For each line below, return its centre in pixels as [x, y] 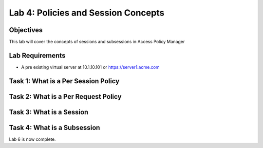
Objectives [26, 30]
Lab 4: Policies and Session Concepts [87, 13]
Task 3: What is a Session [49, 112]
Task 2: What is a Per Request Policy [65, 97]
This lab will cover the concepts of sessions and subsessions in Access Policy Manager [97, 42]
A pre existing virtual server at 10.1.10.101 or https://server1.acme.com [91, 67]
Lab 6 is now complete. [32, 139]
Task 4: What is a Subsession [55, 127]
